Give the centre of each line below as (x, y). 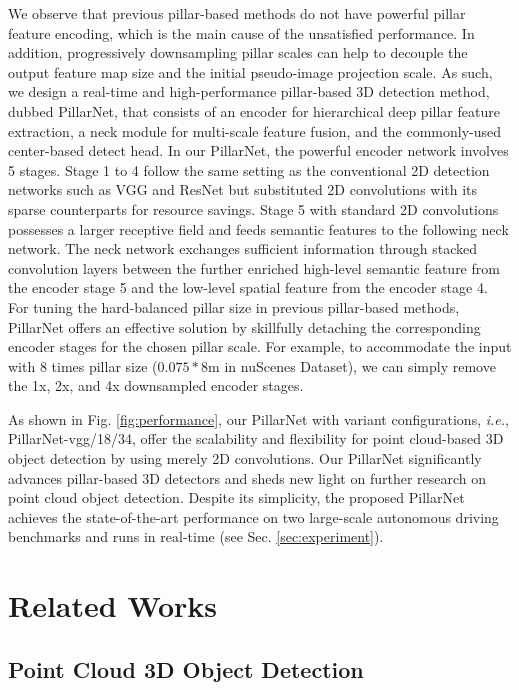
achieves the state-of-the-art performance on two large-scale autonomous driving (253, 516)
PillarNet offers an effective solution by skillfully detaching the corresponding (244, 326)
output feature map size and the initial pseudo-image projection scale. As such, (250, 71)
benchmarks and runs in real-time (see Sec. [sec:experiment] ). (196, 536)
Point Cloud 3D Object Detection (186, 668)
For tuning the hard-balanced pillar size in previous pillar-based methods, (234, 306)
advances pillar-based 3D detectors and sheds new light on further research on (247, 477)
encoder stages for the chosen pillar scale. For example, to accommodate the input (260, 346)
